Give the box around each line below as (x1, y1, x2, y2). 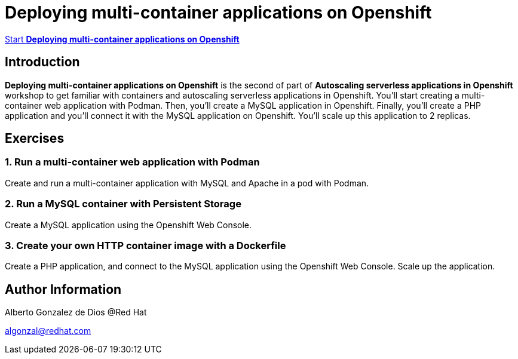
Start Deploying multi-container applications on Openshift (5, 33, 240, 44)
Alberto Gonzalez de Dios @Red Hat (5, 307, 147, 318)
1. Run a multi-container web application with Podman (5, 156, 260, 168)
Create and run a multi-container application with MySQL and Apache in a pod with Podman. (5, 177, 369, 188)
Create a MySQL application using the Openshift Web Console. (5, 219, 252, 230)
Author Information (5, 281, 122, 297)
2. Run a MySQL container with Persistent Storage (5, 198, 241, 210)
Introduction (5, 54, 80, 70)
